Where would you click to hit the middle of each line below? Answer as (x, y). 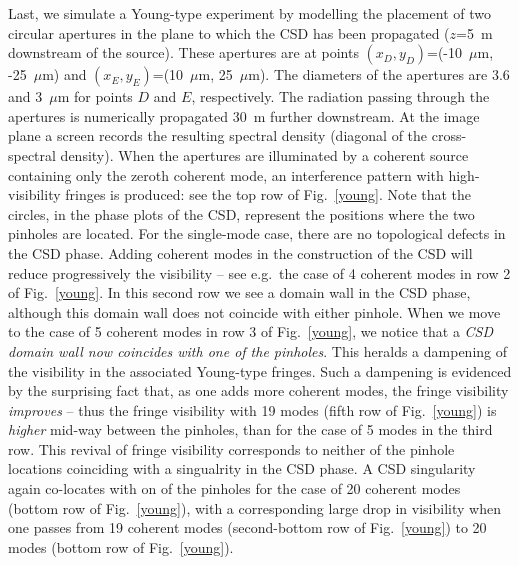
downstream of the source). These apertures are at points (183, 52)
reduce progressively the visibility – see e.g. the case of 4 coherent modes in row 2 (259, 272)
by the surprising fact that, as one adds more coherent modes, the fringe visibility (258, 390)
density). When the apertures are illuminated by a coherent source (264, 154)
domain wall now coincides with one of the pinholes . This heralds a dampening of (257, 350)
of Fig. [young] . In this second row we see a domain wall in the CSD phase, (239, 292)
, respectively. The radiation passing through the (340, 96)
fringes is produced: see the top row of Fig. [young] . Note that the (268, 194)
